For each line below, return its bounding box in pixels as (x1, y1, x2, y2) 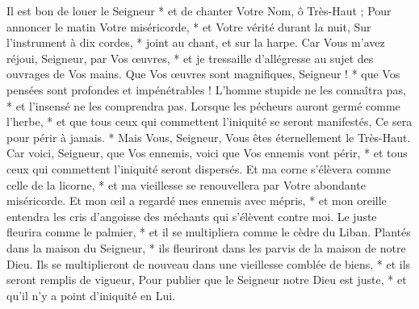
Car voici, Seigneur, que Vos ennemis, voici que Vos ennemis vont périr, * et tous (6, 144, 408, 161)
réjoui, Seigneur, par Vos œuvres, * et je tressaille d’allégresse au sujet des (6, 49, 374, 66)
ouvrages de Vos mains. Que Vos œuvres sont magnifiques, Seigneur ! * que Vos (6, 65, 400, 82)
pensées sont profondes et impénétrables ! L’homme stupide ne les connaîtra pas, (6, 81, 406, 98)
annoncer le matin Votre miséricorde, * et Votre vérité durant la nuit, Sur (6, 18, 371, 35)
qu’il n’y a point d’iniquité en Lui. (6, 286, 176, 303)
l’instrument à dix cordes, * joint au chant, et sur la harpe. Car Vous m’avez (6, 34, 385, 51)
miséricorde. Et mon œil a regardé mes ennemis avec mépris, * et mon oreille (6, 192, 387, 209)
